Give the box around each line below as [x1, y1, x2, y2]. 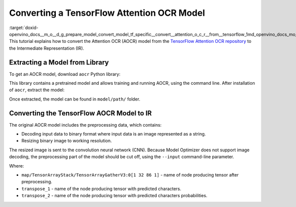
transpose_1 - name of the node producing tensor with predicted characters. [21, 185, 182, 192]
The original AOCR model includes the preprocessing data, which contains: [9, 122, 162, 128]
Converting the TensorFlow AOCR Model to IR [9, 109, 152, 117]
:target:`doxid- [9, 25, 39, 31]
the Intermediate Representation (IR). [9, 45, 84, 51]
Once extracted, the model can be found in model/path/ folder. [9, 96, 141, 102]
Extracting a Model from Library [9, 58, 109, 67]
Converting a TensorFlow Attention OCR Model [9, 7, 205, 18]
